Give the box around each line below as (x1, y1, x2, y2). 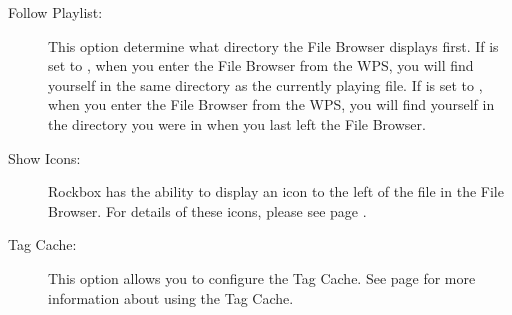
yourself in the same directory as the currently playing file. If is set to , (48, 74, 483, 95)
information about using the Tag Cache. (48, 287, 294, 308)
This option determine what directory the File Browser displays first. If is (48, 35, 499, 56)
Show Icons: (8, 147, 81, 168)
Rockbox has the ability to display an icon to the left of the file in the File (48, 181, 504, 202)
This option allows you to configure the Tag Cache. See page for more (48, 267, 476, 288)
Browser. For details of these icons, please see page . (48, 200, 367, 221)
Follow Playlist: (8, 2, 103, 22)
